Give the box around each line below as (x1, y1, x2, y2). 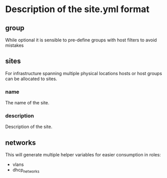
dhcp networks (12, 167, 40, 174)
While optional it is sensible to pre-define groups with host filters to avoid (5, 37, 157, 43)
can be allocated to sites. (5, 76, 57, 82)
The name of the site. (5, 100, 49, 106)
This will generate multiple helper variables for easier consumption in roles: (5, 152, 161, 158)
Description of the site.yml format (5, 4, 150, 15)
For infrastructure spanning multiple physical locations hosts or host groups (5, 70, 162, 76)
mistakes (5, 42, 24, 48)
